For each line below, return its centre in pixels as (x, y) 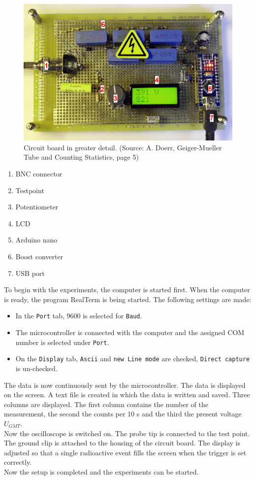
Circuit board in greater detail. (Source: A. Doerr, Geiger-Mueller (123, 147)
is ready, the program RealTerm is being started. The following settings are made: (128, 299)
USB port (30, 273)
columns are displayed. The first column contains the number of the (106, 404)
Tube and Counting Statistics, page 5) (81, 157)
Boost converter (39, 257)
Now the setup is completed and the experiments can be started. (101, 471)
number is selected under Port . (62, 342)
